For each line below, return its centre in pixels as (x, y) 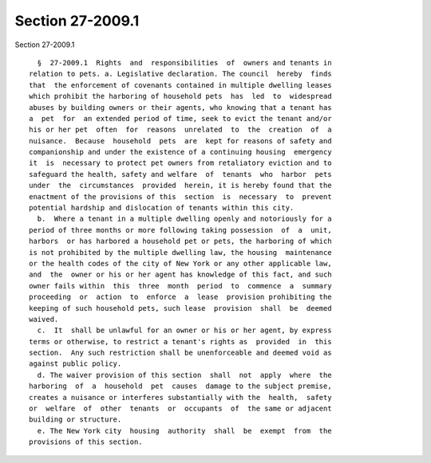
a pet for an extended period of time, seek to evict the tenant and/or (180, 118)
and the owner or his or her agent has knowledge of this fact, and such (180, 275)
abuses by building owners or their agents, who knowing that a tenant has (180, 107)
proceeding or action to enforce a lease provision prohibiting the (180, 297)
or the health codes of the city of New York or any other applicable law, (180, 263)
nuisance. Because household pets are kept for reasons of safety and (180, 141)
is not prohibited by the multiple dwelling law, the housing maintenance (180, 252)
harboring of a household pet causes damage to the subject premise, (180, 386)
